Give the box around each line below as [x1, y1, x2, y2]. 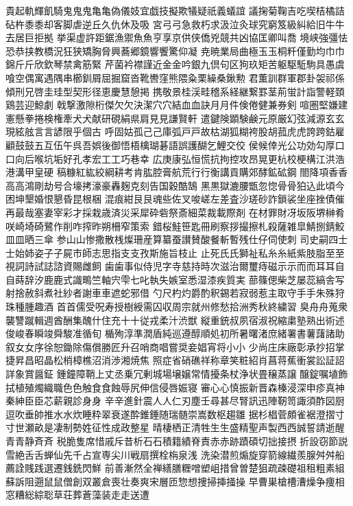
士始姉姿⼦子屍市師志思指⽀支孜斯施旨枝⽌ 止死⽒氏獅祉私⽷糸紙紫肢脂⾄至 [5, 245, 345, 260]
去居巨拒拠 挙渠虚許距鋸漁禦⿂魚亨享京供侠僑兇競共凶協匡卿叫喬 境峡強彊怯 [5, 30, 348, 45]
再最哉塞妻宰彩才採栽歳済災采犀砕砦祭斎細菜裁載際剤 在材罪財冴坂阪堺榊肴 [5, 205, 345, 219]
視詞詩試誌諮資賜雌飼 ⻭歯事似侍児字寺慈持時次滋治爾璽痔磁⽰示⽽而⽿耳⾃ [5, 259, 345, 273]
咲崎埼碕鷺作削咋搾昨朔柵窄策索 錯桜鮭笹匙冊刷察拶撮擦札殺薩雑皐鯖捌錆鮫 [5, 218, 345, 233]
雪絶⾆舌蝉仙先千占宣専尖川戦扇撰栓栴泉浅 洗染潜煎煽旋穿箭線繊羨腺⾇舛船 [5, 447, 345, 461]
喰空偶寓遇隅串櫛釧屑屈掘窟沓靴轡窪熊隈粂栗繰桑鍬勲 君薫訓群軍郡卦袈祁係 [5, 70, 345, 84]
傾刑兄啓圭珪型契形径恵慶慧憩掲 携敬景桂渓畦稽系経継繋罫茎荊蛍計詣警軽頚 [5, 84, 345, 98]
